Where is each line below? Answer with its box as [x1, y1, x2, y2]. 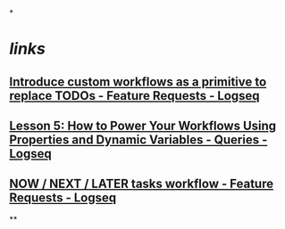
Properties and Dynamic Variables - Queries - [9, 132, 268, 147]
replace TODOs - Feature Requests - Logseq [9, 88, 261, 103]
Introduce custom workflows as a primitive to [9, 74, 267, 89]
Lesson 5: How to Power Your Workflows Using [9, 118, 277, 133]
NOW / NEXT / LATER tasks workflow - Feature [9, 176, 274, 192]
